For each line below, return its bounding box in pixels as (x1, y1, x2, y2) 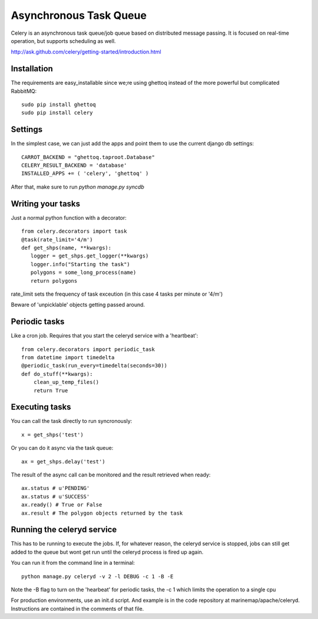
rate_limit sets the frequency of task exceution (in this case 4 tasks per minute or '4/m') (11, 290, 223, 297)
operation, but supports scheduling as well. (11, 37, 116, 44)
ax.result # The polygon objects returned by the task (21, 509, 183, 517)
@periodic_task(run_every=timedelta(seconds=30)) (21, 362, 168, 369)
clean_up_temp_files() (33, 379, 100, 386)
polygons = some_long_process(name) (30, 269, 137, 276)
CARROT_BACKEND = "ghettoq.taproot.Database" (21, 154, 155, 160)
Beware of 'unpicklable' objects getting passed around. (11, 301, 145, 309)
